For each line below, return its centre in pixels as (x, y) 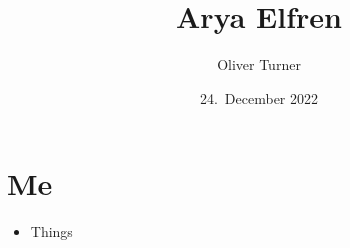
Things (51, 231)
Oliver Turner (259, 64)
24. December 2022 (259, 97)
